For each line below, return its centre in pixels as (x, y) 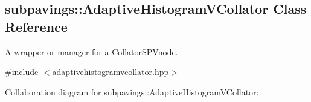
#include (22, 72)
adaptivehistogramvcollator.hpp (111, 72)
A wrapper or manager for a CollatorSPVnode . (91, 51)
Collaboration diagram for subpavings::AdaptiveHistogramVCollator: (132, 91)
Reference (36, 26)
